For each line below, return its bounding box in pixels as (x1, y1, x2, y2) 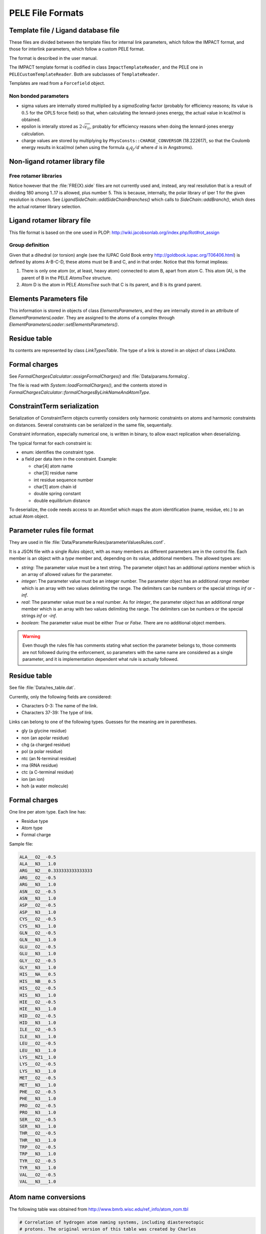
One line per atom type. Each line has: (9, 809, 86, 815)
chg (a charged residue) (21, 741, 71, 747)
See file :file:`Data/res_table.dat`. (9, 685, 76, 691)
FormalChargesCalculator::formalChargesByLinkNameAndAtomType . (9, 389, 150, 395)
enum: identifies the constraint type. (21, 449, 95, 455)
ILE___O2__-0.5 (19, 1027, 56, 1033)
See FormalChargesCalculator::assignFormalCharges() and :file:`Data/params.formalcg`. (9, 373, 190, 379)
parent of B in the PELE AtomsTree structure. (21, 274, 112, 281)
